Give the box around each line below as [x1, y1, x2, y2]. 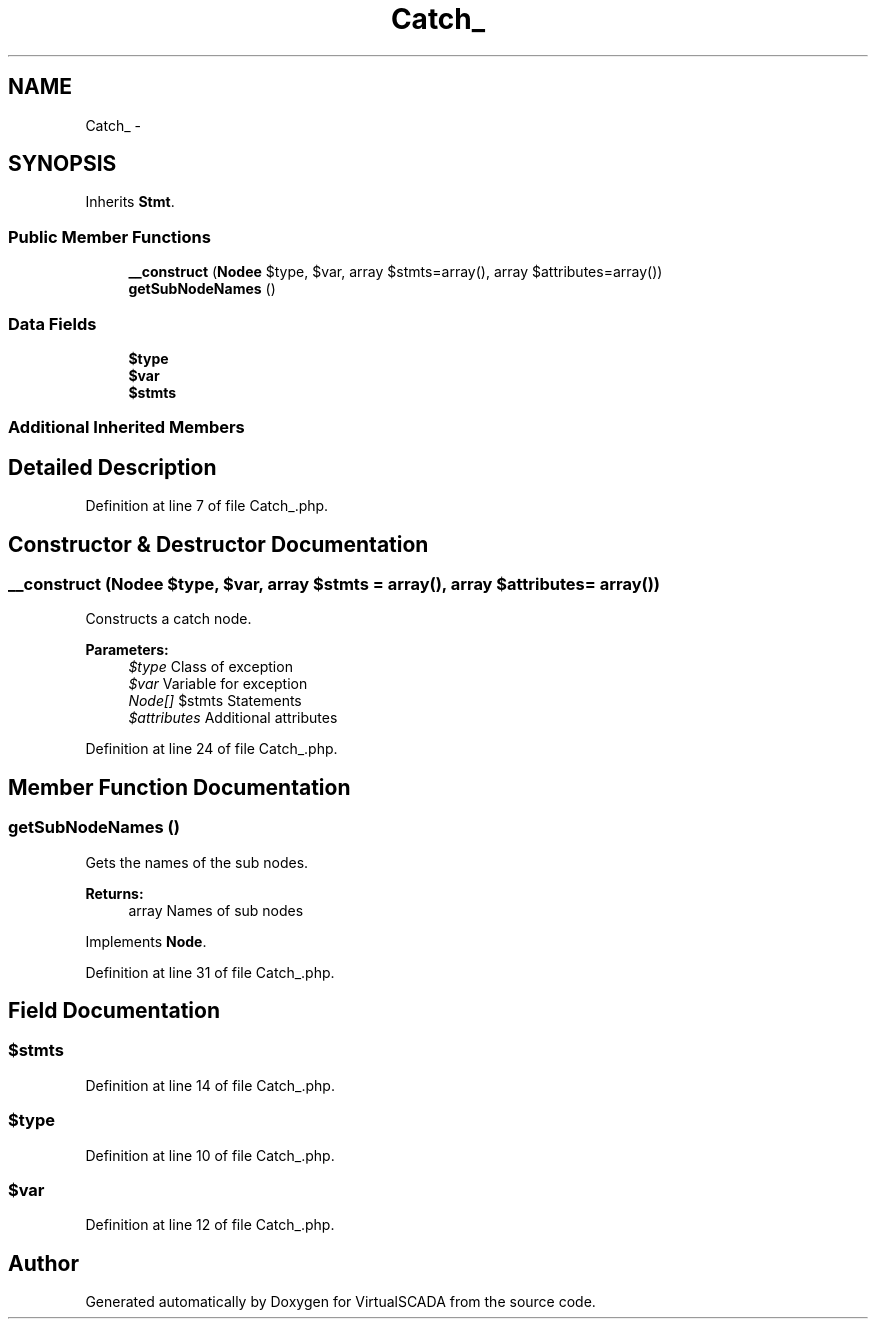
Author [8, 1250, 79, 1276]
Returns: [85, 884, 144, 902]
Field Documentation [8, 998, 220, 1024]
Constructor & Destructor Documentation [8, 531, 429, 557]
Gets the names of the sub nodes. [85, 853, 309, 871]
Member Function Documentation [8, 774, 351, 800]
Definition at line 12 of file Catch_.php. [85, 1216, 335, 1234]
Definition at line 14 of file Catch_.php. [85, 1076, 335, 1094]
